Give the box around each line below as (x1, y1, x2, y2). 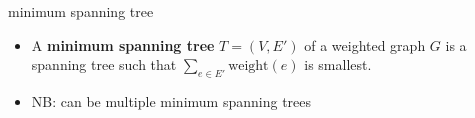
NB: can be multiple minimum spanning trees (31, 90, 312, 111)
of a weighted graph (304, 34, 426, 55)
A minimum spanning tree (31, 34, 215, 55)
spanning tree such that (31, 54, 177, 75)
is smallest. (304, 54, 372, 75)
